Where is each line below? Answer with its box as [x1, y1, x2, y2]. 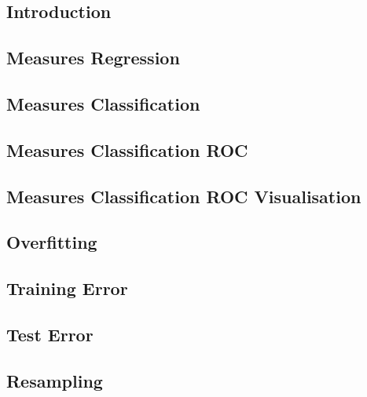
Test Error [6, 322, 94, 346]
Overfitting [6, 230, 97, 254]
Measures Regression [6, 46, 180, 70]
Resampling [6, 368, 103, 392]
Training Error [6, 276, 128, 300]
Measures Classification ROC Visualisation [6, 184, 361, 208]
